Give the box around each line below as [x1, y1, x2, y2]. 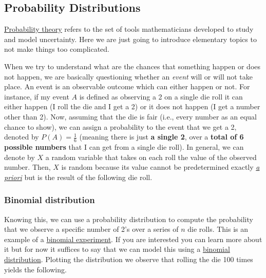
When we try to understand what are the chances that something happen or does [4, 61, 261, 71]
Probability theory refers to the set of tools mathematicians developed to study [4, 24, 254, 34]
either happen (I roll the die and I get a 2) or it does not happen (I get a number [4, 101, 260, 112]
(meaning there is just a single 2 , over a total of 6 [79, 131, 244, 142]
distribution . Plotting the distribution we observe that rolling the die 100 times [4, 253, 253, 264]
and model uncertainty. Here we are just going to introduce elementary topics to [4, 33, 257, 44]
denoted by [4, 131, 39, 142]
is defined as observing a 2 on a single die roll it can [79, 91, 243, 102]
